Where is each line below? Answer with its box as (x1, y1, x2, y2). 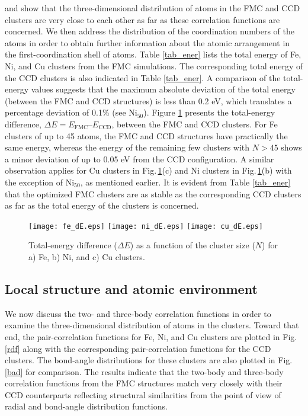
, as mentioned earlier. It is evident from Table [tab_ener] (80, 175, 291, 188)
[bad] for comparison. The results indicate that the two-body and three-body (5, 365, 284, 377)
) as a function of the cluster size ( (130, 239, 255, 251)
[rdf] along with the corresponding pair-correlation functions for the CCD (5, 342, 271, 354)
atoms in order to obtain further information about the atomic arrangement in (5, 36, 290, 49)
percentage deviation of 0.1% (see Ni (5, 106, 137, 119)
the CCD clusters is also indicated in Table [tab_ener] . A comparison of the (5, 71, 281, 84)
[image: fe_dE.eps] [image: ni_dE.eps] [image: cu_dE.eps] (28, 222, 263, 231)
